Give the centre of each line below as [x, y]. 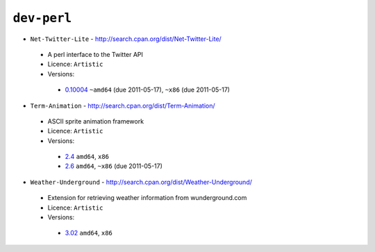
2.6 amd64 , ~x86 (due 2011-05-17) [114, 166]
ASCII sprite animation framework [96, 121]
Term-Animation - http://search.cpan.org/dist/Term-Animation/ [123, 106]
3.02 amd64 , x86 [89, 233]
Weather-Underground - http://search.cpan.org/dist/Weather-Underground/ [141, 182]
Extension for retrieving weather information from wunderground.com [147, 198]
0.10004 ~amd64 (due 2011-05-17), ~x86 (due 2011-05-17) [148, 90]
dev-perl [42, 18]
